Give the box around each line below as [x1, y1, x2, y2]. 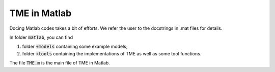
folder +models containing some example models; [22, 43, 128, 50]
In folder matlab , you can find [9, 34, 73, 40]
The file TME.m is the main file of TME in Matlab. [9, 60, 111, 66]
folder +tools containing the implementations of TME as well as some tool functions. [22, 50, 202, 56]
